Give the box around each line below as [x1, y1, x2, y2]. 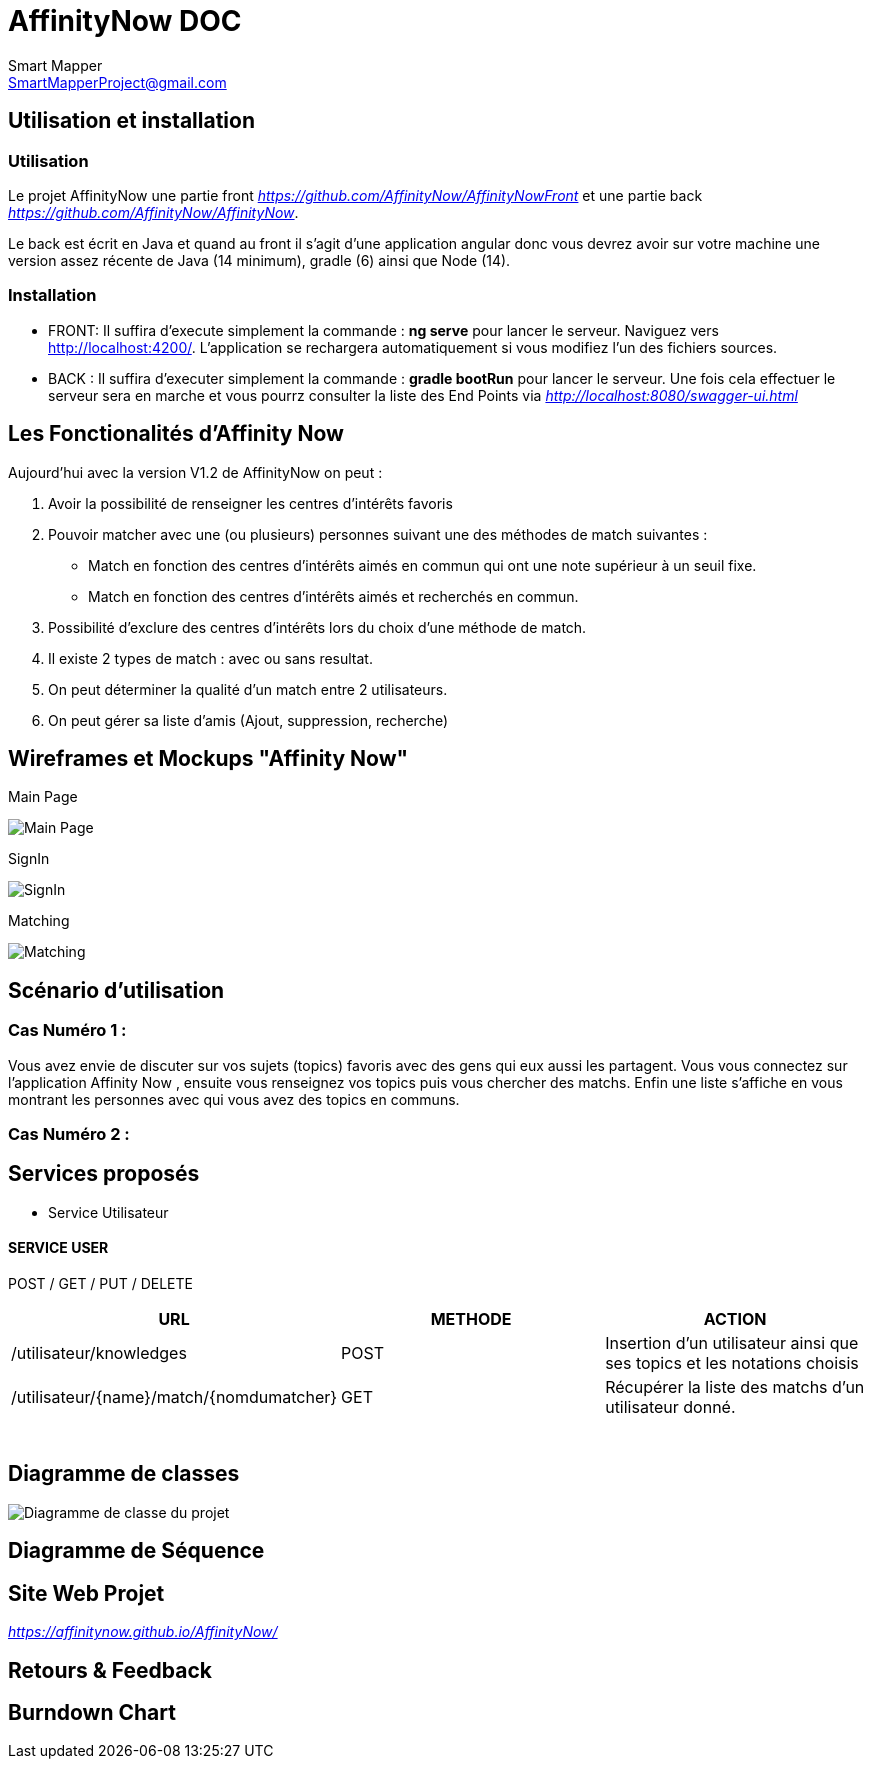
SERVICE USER [8, 1239, 109, 1257]
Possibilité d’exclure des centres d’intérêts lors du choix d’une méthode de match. [48, 618, 587, 636]
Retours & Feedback [8, 1657, 213, 1683]
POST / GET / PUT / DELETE [8, 1275, 193, 1293]
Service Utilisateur [48, 1203, 169, 1221]
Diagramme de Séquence [8, 1538, 265, 1564]
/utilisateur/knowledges [11, 1343, 187, 1364]
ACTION [703, 1309, 767, 1330]
